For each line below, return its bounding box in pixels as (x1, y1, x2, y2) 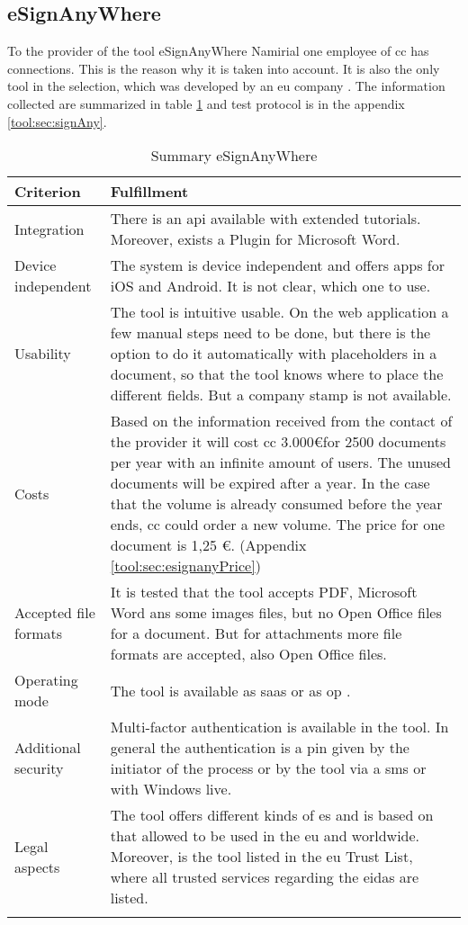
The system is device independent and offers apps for (110, 255, 445, 276)
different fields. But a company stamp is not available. (110, 384, 452, 406)
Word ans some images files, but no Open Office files (110, 602, 442, 624)
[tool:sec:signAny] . (7, 112, 107, 130)
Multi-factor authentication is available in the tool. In (110, 716, 449, 738)
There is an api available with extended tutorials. (110, 208, 421, 229)
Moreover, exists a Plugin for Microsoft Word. (110, 229, 400, 250)
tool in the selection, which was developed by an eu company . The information (7, 76, 445, 95)
